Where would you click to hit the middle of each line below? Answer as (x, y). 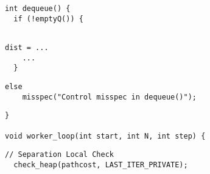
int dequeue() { (38, 9)
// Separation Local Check (59, 155)
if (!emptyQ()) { (48, 19)
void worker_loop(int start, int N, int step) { (105, 136)
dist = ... (27, 47)
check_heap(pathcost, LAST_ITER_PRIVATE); (101, 165)
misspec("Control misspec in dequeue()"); (109, 97)
